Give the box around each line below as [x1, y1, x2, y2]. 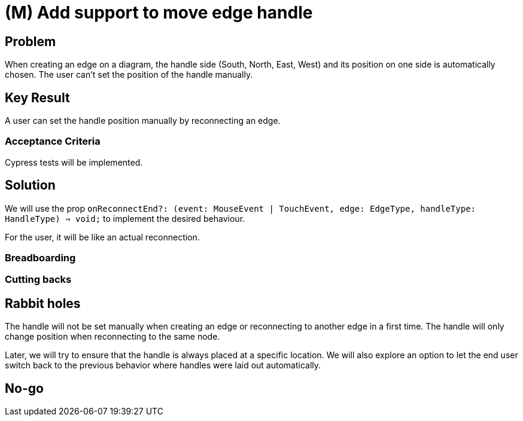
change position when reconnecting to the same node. [5, 331, 220, 342]
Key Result [5, 90, 70, 105]
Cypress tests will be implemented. [5, 157, 143, 167]
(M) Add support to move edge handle [5, 2, 313, 23]
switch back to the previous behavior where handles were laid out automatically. [5, 360, 321, 371]
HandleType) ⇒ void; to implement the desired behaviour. [5, 213, 245, 224]
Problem [5, 33, 56, 49]
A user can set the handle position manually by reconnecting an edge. [5, 115, 281, 126]
